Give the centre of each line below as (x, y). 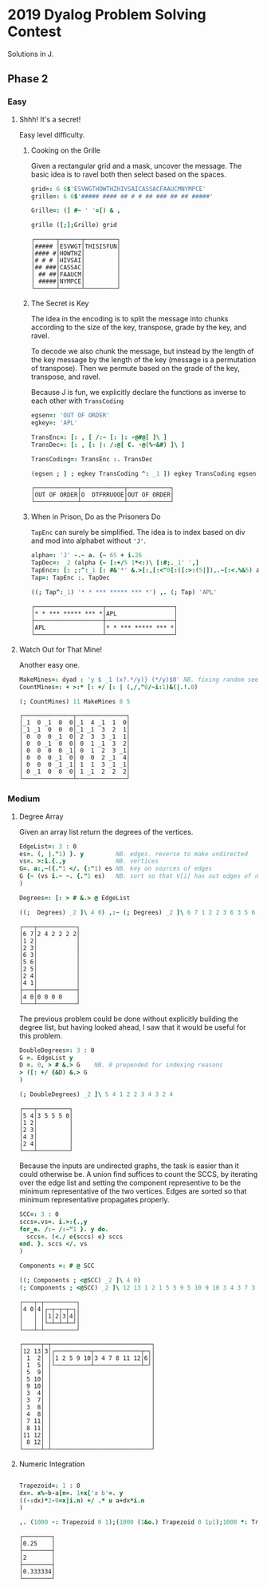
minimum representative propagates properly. (94, 1199)
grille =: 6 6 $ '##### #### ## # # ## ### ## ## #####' (122, 196)
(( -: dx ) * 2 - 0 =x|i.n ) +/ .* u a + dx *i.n (82, 1501)
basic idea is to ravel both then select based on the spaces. (128, 174)
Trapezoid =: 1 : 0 (49, 1485)
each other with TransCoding (77, 401)
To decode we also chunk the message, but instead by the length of (142, 351)
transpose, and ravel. (66, 377)
